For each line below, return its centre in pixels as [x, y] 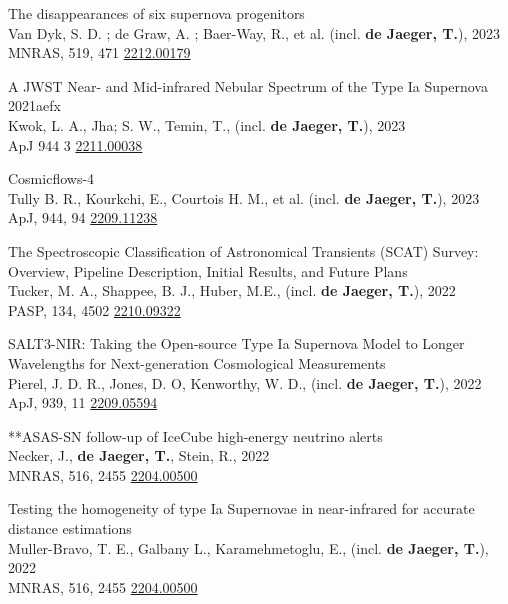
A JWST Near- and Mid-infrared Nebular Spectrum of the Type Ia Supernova [248, 85]
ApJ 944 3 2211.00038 [75, 144]
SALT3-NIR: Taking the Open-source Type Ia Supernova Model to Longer [236, 343]
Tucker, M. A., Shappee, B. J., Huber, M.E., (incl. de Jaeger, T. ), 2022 [232, 290]
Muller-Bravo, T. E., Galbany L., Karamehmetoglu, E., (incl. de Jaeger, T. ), [248, 547]
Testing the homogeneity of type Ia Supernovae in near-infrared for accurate [241, 508]
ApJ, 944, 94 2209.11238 [83, 217]
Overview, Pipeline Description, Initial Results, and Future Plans [208, 270]
